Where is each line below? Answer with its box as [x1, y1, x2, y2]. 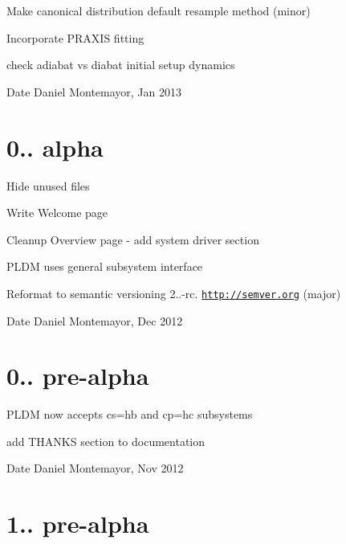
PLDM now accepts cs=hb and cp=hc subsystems [6, 406, 253, 423]
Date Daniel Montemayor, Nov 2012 [6, 460, 184, 477]
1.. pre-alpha [6, 507, 149, 540]
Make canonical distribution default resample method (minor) [6, 2, 311, 18]
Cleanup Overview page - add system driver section [6, 231, 259, 247]
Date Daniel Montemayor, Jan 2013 [6, 83, 182, 100]
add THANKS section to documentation [6, 432, 206, 449]
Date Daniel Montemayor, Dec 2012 [6, 312, 183, 329]
